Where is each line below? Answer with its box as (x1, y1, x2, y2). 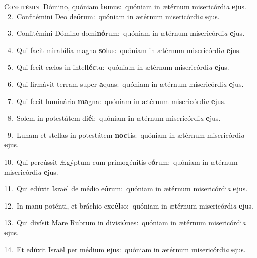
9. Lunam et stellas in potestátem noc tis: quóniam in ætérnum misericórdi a (7, 129, 244, 140)
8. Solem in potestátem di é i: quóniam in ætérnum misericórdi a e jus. (7, 113, 221, 123)
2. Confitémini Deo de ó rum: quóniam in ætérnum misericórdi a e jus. (7, 11, 220, 21)
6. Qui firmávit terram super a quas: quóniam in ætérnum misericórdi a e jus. (7, 78, 244, 89)
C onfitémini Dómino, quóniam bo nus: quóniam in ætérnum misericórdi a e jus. (4, 1, 246, 11)
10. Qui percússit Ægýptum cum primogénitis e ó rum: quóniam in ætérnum (4, 156, 238, 167)
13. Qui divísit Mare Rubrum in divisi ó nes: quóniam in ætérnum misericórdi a (4, 217, 246, 228)
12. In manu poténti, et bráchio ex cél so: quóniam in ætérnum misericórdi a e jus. (4, 200, 253, 211)
